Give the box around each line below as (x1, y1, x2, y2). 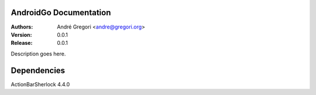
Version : (11, 31, 32, 38)
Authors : (11, 23, 33, 30)
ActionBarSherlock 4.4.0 (11, 80, 70, 87)
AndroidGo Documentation (11, 8, 111, 17)
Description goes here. (11, 50, 66, 57)
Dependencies (11, 65, 66, 75)
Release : (11, 40, 33, 47)
